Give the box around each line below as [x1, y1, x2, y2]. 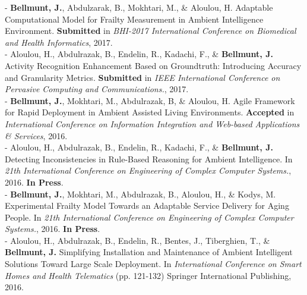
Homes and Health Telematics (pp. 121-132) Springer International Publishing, [5, 269, 292, 281]
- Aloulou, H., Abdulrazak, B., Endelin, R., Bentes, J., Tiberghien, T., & [5, 234, 270, 246]
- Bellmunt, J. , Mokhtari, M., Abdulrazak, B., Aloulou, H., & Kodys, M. [5, 187, 276, 200]
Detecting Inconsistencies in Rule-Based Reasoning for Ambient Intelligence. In [5, 152, 293, 165]
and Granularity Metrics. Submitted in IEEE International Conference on [5, 71, 280, 83]
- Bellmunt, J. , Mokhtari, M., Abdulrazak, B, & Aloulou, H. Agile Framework [5, 94, 295, 106]
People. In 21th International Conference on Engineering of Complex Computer [5, 211, 294, 223]
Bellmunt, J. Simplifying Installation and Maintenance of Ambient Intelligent [5, 246, 293, 258]
